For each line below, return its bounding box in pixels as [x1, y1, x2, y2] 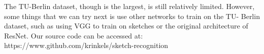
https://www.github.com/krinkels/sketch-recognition [4, 40, 169, 50]
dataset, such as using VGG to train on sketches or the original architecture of [4, 20, 248, 31]
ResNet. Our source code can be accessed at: [4, 30, 143, 40]
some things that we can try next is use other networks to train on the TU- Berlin [4, 10, 260, 21]
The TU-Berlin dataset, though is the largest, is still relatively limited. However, [4, 1, 255, 11]
